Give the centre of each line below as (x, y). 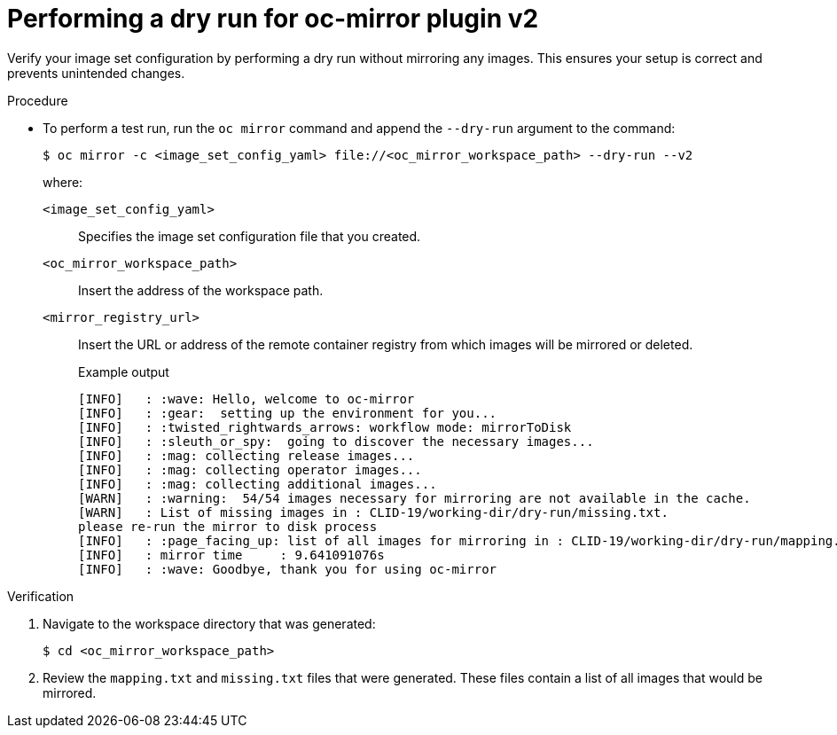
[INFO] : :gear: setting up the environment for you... (288, 413)
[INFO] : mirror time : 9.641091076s (231, 555)
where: (63, 182)
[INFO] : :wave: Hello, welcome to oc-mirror (246, 399)
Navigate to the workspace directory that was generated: (209, 623)
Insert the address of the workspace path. (201, 290)
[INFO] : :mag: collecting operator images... (250, 469)
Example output (124, 371)
